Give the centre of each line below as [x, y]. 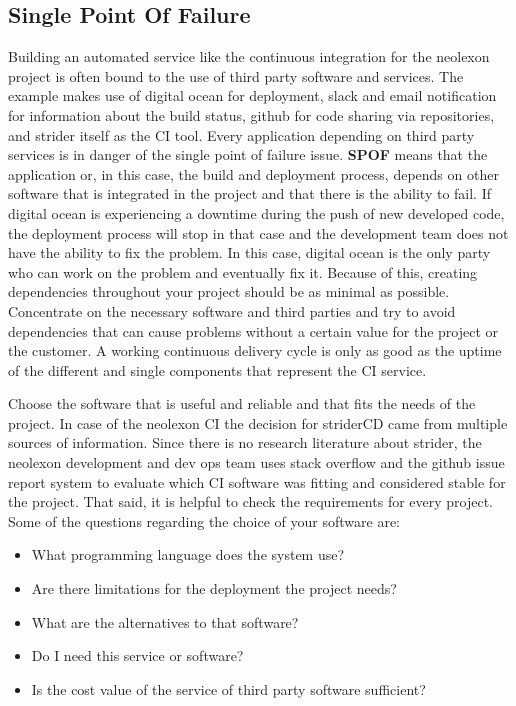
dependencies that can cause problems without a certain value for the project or [253, 330]
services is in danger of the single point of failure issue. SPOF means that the [248, 154]
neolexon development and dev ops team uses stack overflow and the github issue [256, 462]
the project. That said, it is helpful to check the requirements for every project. [251, 501]
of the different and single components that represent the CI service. [217, 369]
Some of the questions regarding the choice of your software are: [204, 520]
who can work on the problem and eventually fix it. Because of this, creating [243, 271]
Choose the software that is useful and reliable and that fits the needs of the [242, 403]
